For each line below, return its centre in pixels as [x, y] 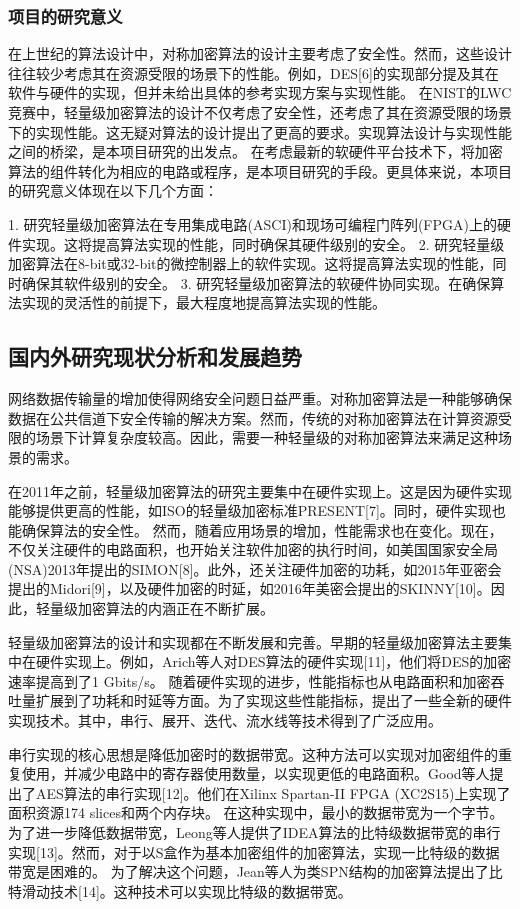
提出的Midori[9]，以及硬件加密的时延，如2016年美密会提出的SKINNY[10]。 [249, 588]
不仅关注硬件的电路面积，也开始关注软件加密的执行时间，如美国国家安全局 [253, 549]
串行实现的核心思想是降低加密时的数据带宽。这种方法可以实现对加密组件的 [253, 753]
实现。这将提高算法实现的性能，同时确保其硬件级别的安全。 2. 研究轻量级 [263, 243]
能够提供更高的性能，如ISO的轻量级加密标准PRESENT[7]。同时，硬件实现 [250, 510]
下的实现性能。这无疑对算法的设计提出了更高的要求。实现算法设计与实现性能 [260, 131]
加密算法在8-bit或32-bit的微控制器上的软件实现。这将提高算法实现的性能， [250, 263]
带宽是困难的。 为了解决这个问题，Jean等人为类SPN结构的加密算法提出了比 [255, 871]
